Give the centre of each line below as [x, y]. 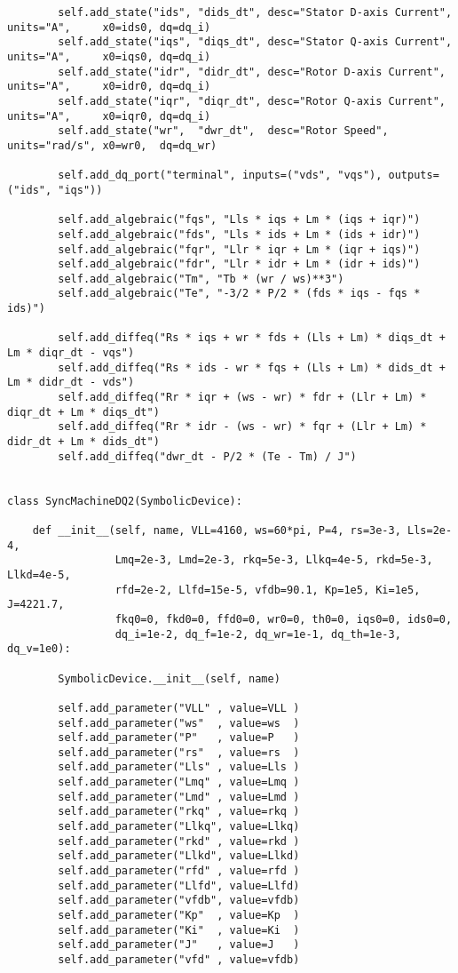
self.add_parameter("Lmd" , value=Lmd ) [179, 797]
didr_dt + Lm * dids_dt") [83, 442]
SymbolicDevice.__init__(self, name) [169, 678]
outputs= [414, 175]
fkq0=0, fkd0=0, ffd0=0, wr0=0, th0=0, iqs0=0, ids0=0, [284, 619]
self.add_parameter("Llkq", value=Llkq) [179, 827]
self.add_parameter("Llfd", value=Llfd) [179, 885]
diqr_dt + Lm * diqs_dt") [83, 412]
